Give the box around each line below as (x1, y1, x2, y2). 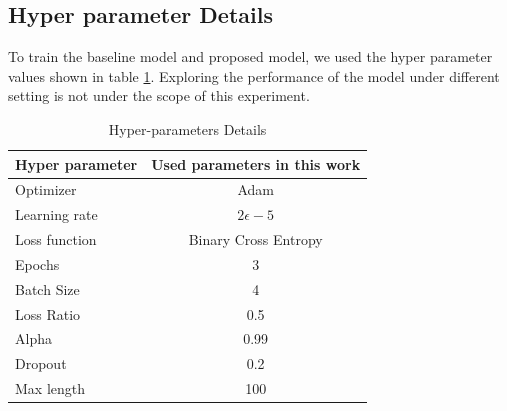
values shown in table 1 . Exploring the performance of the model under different (8, 65, 500, 86)
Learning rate (15, 204, 98, 225)
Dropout (15, 353, 67, 374)
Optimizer (15, 179, 77, 200)
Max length (15, 378, 86, 399)
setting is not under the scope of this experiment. (8, 85, 310, 106)
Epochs (15, 253, 60, 274)
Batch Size (15, 278, 80, 299)
